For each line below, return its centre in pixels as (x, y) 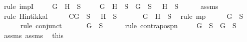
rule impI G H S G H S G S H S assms (111, 6)
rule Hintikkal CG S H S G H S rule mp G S (124, 16)
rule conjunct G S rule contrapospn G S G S (128, 25)
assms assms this (34, 35)
